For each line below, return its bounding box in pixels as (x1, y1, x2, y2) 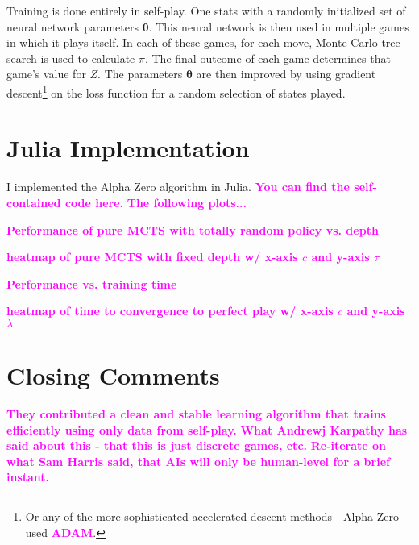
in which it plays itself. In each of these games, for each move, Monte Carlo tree (6, 34, 400, 51)
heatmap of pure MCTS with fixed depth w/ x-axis (6, 248, 298, 265)
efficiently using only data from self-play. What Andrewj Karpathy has (6, 421, 408, 438)
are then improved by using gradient (196, 65, 376, 82)
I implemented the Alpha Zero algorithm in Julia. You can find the (6, 178, 350, 195)
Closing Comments (6, 359, 220, 392)
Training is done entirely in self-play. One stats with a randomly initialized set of (6, 2, 406, 19)
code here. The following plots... (64, 193, 247, 210)
